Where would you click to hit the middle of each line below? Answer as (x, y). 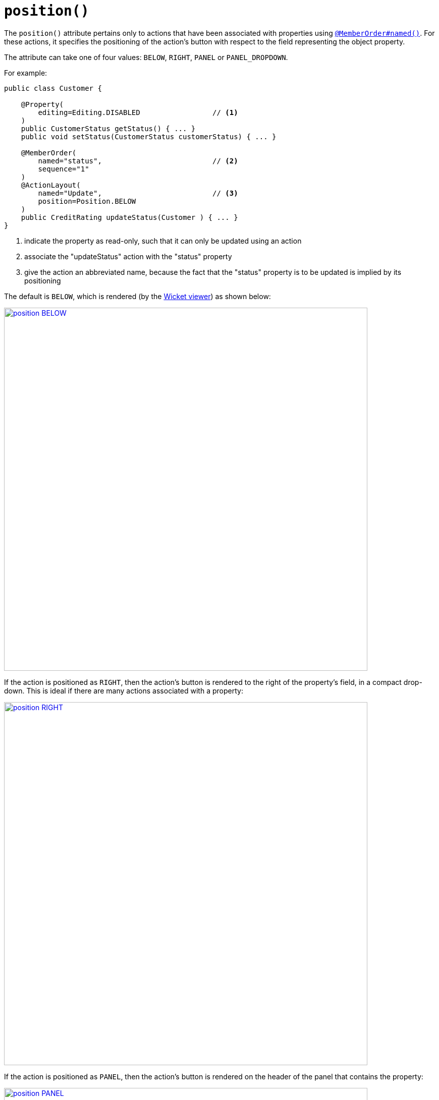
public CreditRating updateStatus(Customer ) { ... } (129, 217)
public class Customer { (53, 88)
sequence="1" (64, 169)
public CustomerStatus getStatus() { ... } (108, 128)
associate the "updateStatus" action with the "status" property (128, 256)
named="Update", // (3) (138, 193)
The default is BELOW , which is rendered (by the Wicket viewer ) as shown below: (138, 296)
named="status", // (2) (138, 161)
